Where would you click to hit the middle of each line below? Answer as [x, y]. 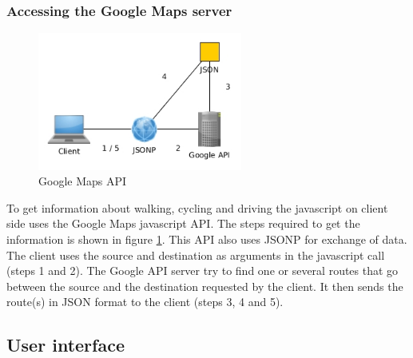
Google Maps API [83, 181]
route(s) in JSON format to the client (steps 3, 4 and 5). [145, 302]
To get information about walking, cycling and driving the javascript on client [197, 207]
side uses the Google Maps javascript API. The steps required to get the [183, 223]
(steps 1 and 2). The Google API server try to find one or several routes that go [203, 270]
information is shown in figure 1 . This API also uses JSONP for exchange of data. [207, 239]
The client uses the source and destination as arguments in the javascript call [196, 255]
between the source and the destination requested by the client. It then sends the [205, 286]
